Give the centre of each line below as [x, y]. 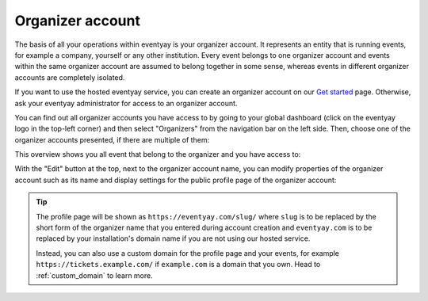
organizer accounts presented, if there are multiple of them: [112, 139]
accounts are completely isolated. [70, 77]
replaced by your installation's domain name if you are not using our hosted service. [173, 238]
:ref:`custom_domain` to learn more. [95, 275]
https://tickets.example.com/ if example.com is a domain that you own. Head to [178, 265]
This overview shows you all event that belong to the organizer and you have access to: [158, 154]
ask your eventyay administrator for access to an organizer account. [126, 103]
